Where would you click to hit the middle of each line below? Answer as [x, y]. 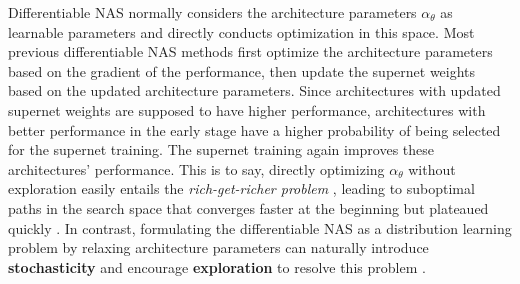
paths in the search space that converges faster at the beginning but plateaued [248, 207]
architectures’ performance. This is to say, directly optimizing [196, 168]
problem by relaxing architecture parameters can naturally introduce [218, 247]
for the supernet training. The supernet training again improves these [221, 149]
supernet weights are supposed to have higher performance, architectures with [247, 109]
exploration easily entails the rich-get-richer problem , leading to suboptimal [241, 188]
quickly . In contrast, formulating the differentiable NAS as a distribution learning [260, 227]
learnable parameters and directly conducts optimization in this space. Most [241, 31]
